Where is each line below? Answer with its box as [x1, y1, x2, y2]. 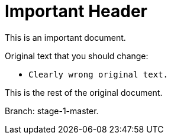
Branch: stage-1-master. [5, 105, 99, 116]
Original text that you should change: [5, 50, 149, 61]
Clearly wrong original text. [28, 69, 169, 79]
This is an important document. [5, 32, 126, 43]
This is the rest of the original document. [5, 87, 163, 98]
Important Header [5, 1, 148, 21]
